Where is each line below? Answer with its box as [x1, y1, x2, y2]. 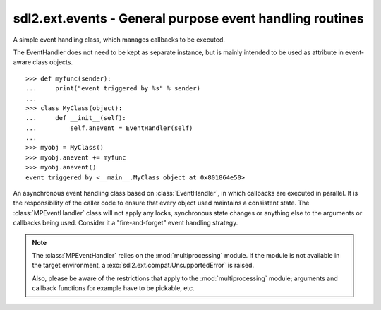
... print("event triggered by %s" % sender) [25, 85, 201, 93]
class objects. [32, 58, 73, 66]
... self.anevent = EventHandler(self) [25, 124, 193, 132]
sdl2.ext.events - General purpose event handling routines [13, 11, 364, 26]
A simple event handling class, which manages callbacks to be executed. [13, 35, 225, 44]
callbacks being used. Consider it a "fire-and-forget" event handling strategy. [13, 219, 238, 227]
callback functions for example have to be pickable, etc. [32, 284, 195, 292]
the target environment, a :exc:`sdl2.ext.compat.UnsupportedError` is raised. [32, 261, 254, 270]
